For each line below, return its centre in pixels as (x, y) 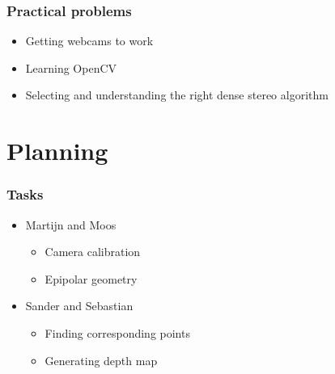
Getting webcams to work (89, 41)
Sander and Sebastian (79, 306)
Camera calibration (93, 252)
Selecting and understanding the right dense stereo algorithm (177, 95)
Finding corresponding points (117, 332)
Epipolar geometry (91, 278)
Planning (57, 151)
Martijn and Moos (71, 224)
